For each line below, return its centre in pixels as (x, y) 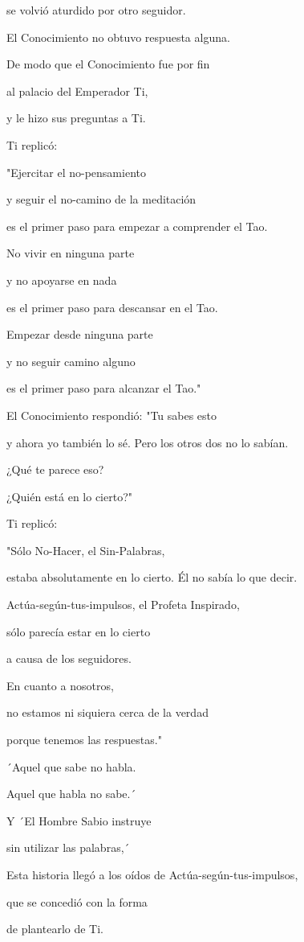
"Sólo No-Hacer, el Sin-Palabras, (86, 550)
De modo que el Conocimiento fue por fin (108, 64)
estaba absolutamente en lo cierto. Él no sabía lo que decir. (152, 577)
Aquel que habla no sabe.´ (71, 794)
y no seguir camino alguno (71, 361)
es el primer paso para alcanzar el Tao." (104, 388)
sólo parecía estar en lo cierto (79, 631)
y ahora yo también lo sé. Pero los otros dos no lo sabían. (148, 442)
